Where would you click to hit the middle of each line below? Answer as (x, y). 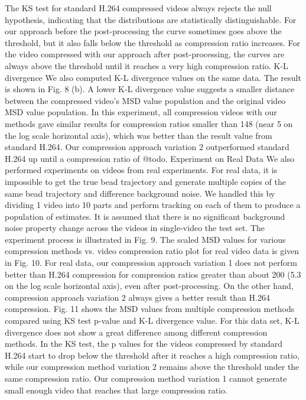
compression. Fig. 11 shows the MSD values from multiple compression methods (150, 309)
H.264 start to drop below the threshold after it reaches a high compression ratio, (152, 355)
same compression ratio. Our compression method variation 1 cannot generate (146, 378)
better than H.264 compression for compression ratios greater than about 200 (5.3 (153, 274)
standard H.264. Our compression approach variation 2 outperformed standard (147, 147)
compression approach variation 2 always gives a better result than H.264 (137, 297)
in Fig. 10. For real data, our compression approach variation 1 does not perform (151, 263)
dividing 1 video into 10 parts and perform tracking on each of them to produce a (153, 205)
